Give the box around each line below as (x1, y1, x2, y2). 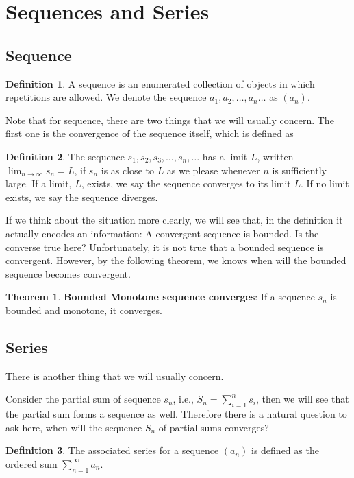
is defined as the (251, 443, 319, 457)
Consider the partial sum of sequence (5, 392, 161, 406)
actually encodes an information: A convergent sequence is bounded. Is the (5, 226, 319, 240)
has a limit (202, 149, 248, 163)
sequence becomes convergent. (5, 266, 131, 280)
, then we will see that (255, 392, 349, 406)
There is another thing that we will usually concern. (5, 368, 224, 383)
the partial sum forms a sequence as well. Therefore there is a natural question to (5, 407, 347, 421)
